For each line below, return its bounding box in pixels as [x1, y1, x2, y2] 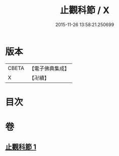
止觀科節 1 [5, 143, 37, 151]
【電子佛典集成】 [29, 65, 70, 72]
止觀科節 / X [59, 5, 110, 16]
